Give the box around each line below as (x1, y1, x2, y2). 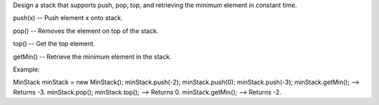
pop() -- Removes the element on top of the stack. (13, 27, 159, 35)
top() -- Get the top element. (13, 39, 95, 48)
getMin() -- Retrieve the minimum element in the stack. (13, 52, 172, 61)
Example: (13, 65, 40, 73)
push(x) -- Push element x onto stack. (13, 14, 123, 22)
